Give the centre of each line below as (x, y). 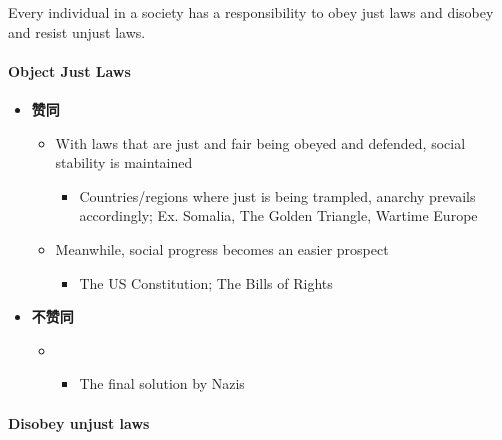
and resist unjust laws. (77, 31)
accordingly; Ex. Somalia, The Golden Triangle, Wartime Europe (278, 215)
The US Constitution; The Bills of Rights (206, 282)
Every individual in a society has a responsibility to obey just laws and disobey (251, 12)
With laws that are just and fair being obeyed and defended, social (260, 142)
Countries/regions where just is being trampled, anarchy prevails (277, 195)
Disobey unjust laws (79, 422)
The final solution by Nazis (162, 383)
